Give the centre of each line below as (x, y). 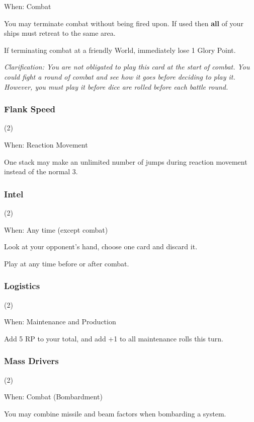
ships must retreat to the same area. (60, 33)
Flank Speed (30, 109)
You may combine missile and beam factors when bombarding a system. (115, 413)
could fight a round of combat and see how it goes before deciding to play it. (120, 76)
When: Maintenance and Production (60, 322)
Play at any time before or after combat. (67, 263)
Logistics (22, 286)
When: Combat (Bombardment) (53, 397)
